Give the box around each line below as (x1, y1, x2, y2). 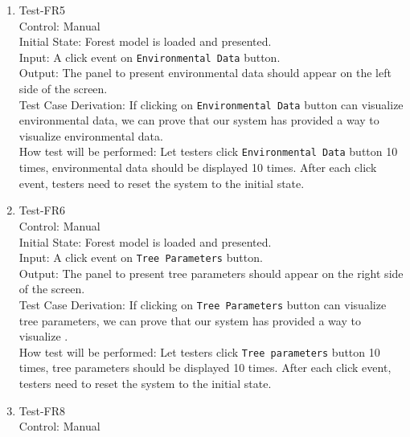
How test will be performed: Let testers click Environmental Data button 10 (18, 143, 398, 160)
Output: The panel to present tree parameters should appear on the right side (18, 264, 404, 281)
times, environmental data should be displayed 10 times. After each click (18, 159, 377, 176)
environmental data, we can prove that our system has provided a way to (18, 112, 379, 129)
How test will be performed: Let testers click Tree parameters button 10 (18, 343, 380, 360)
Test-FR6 (18, 202, 66, 218)
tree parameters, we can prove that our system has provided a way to (18, 312, 361, 329)
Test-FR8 (18, 402, 66, 419)
